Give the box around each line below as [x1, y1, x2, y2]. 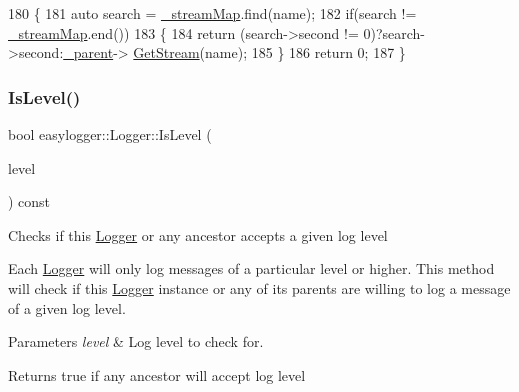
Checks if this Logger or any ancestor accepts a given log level [8, 224, 388, 245]
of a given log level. [8, 297, 126, 318]
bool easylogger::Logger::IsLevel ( [8, 124, 212, 144]
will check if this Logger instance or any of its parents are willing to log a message [8, 277, 511, 298]
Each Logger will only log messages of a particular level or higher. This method [8, 258, 495, 279]
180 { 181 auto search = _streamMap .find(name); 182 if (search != [8, 3, 417, 23]
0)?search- [363, 22, 426, 43]
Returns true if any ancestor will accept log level [8, 364, 306, 385]
